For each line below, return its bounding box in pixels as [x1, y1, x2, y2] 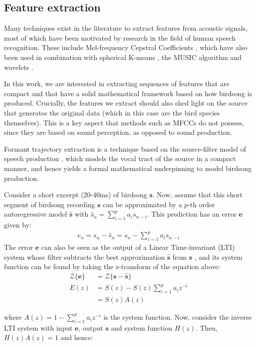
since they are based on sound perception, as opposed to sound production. [4, 127, 232, 137]
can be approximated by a [102, 199, 182, 209]
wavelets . [4, 61, 34, 72]
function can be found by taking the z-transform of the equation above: [4, 261, 220, 272]
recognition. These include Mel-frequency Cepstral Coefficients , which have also [4, 42, 248, 53]
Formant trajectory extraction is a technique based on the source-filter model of [4, 143, 246, 154]
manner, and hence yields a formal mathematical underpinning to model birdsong [4, 163, 252, 173]
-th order [188, 199, 215, 209]
